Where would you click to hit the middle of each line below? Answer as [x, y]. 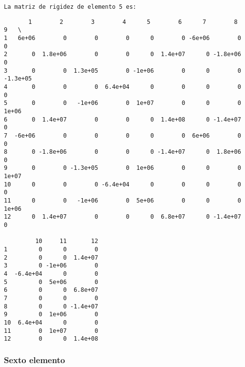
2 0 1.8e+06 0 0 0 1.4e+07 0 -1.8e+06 [122, 54]
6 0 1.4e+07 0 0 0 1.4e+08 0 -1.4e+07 [122, 119]
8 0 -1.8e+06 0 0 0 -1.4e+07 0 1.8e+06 [122, 152]
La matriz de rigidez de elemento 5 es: [70, 7]
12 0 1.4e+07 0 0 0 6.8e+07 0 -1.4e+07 [122, 217]
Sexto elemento [35, 359]
